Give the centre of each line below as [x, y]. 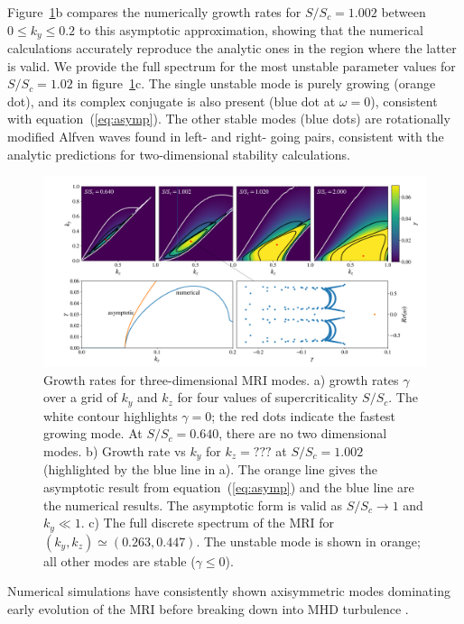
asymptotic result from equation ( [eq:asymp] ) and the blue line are [229, 487]
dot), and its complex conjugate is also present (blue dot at [172, 101]
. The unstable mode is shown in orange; [308, 541]
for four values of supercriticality [268, 397]
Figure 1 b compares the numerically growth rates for [154, 12]
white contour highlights [111, 415]
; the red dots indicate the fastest [303, 415]
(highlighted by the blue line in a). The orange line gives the [210, 469]
